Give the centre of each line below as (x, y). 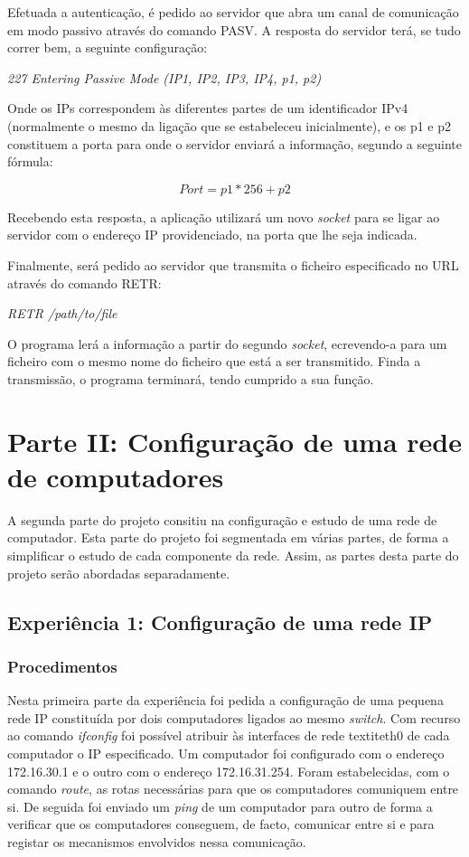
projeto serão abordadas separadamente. (119, 573)
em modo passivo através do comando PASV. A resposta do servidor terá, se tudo (234, 29)
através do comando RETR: (84, 283)
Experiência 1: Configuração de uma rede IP (220, 622)
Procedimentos (62, 666)
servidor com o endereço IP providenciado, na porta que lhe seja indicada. (212, 235)
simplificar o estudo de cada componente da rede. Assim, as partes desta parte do (233, 555)
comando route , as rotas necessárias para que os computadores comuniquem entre (233, 789)
